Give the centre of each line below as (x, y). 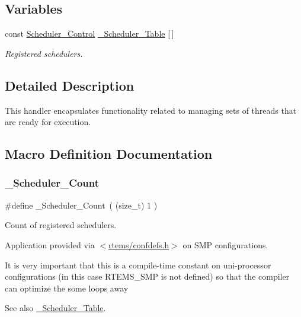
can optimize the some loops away (67, 288)
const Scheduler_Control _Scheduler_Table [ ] (89, 33)
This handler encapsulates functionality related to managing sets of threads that (151, 110)
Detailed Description (70, 85)
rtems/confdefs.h (139, 244)
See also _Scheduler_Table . (55, 308)
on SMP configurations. (225, 244)
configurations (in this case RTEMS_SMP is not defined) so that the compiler (147, 276)
